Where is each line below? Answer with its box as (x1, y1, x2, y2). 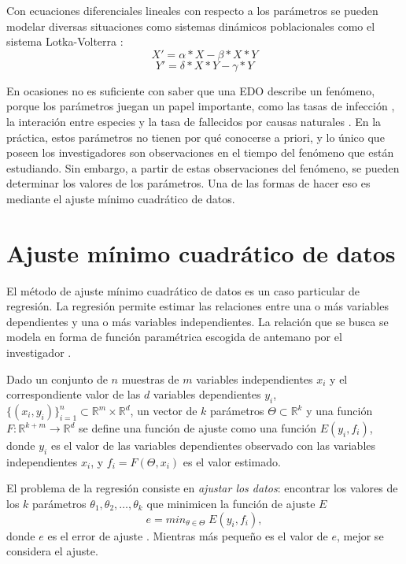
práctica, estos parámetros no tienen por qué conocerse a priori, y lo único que (6, 128, 385, 145)
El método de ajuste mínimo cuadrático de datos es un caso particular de (6, 282, 360, 299)
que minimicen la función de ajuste (146, 495, 316, 511)
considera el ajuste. (6, 543, 98, 559)
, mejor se (337, 527, 384, 544)
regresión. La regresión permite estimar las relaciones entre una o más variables (6, 298, 389, 314)
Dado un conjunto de (6, 370, 108, 387)
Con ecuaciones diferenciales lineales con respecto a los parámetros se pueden (6, 2, 378, 18)
